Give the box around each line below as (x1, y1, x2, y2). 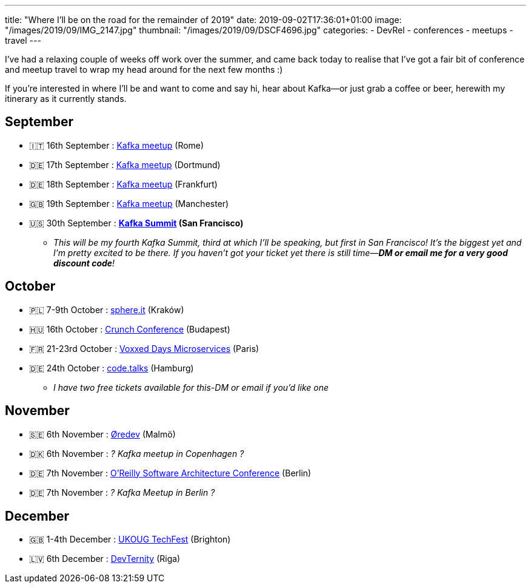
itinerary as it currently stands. (5, 93, 127, 104)
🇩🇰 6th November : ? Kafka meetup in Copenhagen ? (29, 448, 244, 459)
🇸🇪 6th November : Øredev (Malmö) (29, 428, 176, 439)
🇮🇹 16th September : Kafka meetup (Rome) (29, 140, 204, 150)
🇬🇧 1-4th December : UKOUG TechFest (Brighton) (29, 534, 231, 545)
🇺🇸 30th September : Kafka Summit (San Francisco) (29, 217, 244, 228)
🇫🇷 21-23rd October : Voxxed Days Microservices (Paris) (29, 343, 259, 354)
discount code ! (53, 257, 115, 268)
